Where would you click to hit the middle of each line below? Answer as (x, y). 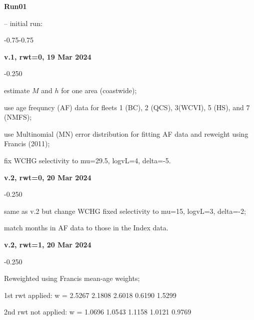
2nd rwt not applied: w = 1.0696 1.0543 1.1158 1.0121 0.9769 (98, 312)
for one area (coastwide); (99, 90)
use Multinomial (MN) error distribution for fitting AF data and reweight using (126, 133)
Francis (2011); (27, 143)
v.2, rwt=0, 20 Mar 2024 (48, 177)
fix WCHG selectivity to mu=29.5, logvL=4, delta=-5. (87, 160)
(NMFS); (18, 117)
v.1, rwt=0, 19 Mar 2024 (48, 56)
